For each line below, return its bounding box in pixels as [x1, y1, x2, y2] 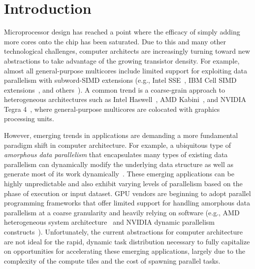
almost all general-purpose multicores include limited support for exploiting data [4, 65, 248, 75]
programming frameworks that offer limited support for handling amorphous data [4, 198, 250, 208]
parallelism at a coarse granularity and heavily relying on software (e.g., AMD [4, 207, 240, 217]
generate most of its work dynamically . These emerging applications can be [4, 168, 234, 179]
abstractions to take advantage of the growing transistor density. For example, [4, 55, 240, 66]
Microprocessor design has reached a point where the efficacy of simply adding [4, 27, 240, 37]
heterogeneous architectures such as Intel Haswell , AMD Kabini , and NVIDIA [4, 94, 247, 104]
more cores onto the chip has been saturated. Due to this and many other [4, 36, 226, 46]
